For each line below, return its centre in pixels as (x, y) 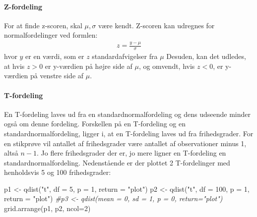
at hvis (14, 66)
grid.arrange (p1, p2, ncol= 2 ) (47, 208)
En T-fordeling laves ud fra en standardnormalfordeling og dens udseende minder (128, 114)
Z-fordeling (23, 6)
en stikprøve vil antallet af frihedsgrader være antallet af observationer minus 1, (125, 143)
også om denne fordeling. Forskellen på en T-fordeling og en (95, 124)
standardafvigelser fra (125, 56)
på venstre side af (57, 76)
